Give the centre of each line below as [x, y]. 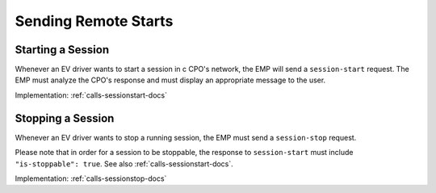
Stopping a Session [65, 118]
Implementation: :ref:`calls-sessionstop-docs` [91, 178]
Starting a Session [62, 50]
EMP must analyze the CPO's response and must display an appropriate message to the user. [170, 80]
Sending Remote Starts [94, 21]
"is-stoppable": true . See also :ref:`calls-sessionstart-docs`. [124, 164]
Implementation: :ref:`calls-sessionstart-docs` [91, 95]
